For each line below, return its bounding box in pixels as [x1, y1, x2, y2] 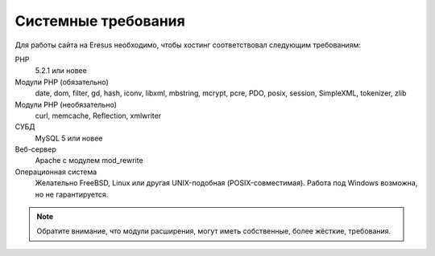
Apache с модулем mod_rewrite [35, 156, 144, 165]
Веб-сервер [14, 144, 56, 154]
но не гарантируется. [35, 189, 109, 199]
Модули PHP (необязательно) [14, 100, 117, 109]
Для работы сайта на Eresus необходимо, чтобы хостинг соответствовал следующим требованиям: [14, 40, 362, 50]
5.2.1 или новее [35, 66, 88, 75]
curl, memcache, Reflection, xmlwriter [35, 111, 161, 120]
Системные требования [14, 12, 185, 30]
